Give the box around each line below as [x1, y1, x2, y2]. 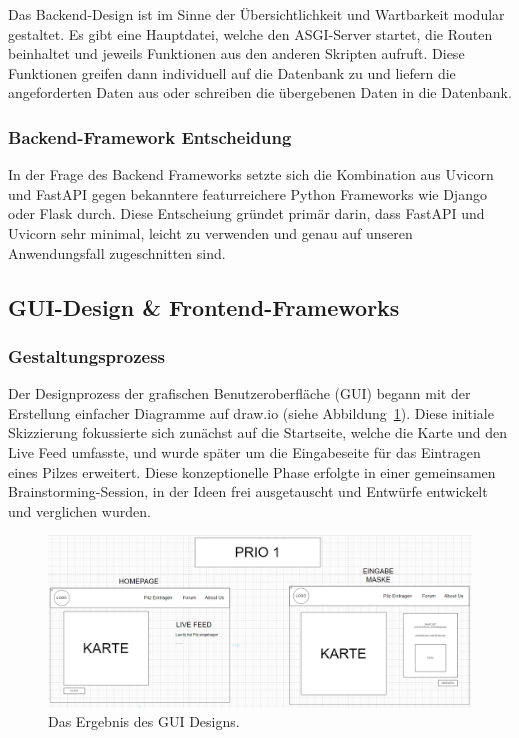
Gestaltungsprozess [8, 343, 166, 368]
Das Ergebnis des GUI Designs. [48, 711, 240, 732]
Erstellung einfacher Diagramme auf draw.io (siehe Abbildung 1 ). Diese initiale [8, 402, 494, 423]
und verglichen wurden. [8, 500, 151, 521]
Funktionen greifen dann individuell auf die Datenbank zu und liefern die [8, 62, 456, 83]
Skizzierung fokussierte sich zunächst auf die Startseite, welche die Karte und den [8, 422, 508, 443]
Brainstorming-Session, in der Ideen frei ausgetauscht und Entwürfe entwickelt [8, 481, 488, 502]
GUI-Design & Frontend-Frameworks [8, 291, 400, 322]
